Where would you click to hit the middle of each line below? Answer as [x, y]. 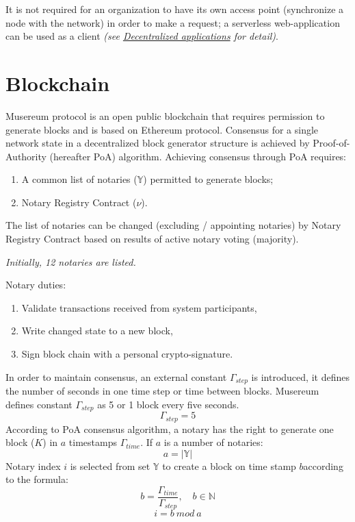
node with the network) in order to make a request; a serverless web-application [173, 22]
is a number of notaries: [213, 442]
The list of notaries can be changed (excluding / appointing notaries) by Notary [173, 225]
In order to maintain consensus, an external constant [116, 376]
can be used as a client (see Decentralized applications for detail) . [142, 36]
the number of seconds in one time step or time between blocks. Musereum [162, 391]
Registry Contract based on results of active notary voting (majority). [152, 239]
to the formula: [37, 479]
